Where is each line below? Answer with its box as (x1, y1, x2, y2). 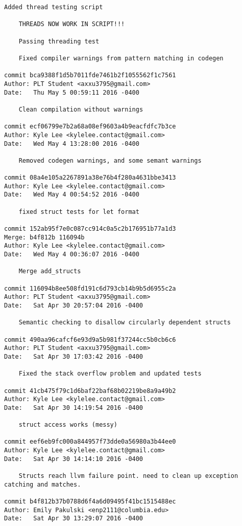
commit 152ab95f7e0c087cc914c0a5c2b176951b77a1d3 (4, 225, 176, 233)
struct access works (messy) (18, 421, 117, 429)
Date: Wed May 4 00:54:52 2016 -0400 (4, 191, 139, 199)
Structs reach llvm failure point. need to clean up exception (18, 472, 238, 480)
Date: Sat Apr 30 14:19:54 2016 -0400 (4, 404, 143, 411)
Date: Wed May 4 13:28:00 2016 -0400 (4, 140, 139, 147)
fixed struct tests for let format (18, 208, 139, 215)
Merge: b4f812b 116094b (4, 233, 85, 241)
